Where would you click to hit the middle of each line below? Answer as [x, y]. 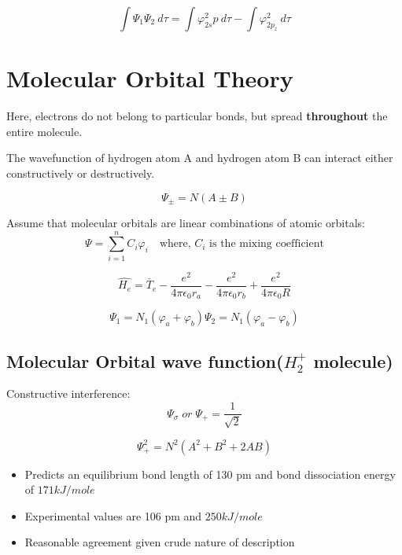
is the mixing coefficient [267, 244]
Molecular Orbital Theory [150, 78]
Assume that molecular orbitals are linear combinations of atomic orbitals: [186, 222]
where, [175, 244]
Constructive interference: [68, 393]
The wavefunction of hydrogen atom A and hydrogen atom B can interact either [200, 158]
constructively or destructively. [81, 173]
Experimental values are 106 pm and [113, 515]
